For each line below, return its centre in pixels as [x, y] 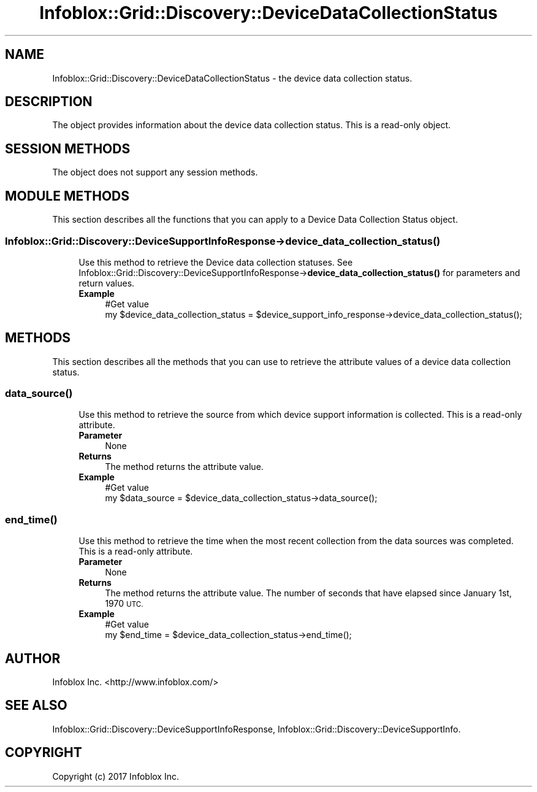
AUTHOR [33, 658]
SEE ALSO [36, 705]
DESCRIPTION [49, 102]
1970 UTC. [124, 604]
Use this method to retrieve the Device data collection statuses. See [216, 262]
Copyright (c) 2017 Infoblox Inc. [116, 776]
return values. [107, 283]
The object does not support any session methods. [155, 172]
